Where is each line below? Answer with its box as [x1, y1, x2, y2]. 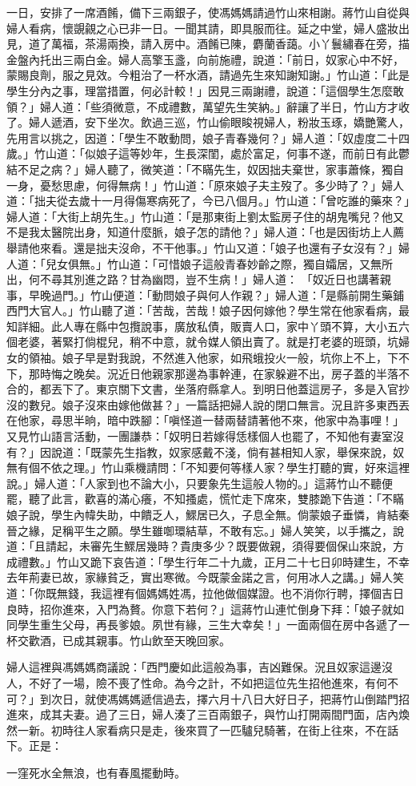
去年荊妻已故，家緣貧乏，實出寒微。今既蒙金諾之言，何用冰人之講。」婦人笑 [6, 569, 404, 586]
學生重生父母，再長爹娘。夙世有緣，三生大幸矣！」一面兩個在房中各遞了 [17, 616, 398, 633]
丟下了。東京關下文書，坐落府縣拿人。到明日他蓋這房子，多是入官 [50, 381, 398, 397]
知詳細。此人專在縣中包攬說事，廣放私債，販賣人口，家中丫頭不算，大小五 [6, 317, 398, 334]
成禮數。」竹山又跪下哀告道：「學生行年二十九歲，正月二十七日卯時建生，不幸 [6, 553, 410, 570]
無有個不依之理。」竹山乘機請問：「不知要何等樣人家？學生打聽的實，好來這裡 [6, 459, 410, 476]
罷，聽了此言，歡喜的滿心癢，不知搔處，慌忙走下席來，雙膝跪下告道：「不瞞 [6, 490, 404, 507]
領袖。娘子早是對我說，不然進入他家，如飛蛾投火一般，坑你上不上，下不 [28, 349, 410, 366]
